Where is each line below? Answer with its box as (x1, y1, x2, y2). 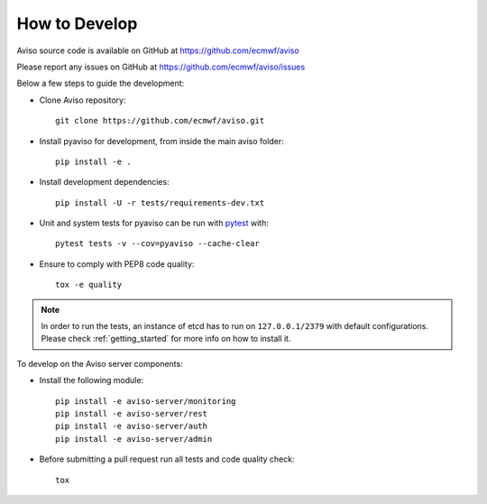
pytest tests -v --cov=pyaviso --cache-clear (55, 239, 261, 249)
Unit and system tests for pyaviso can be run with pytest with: (39, 217, 270, 229)
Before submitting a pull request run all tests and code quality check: (39, 454, 295, 464)
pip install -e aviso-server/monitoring (55, 396, 236, 406)
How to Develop (16, 14, 138, 33)
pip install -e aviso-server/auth (55, 421, 207, 432)
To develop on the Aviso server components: (16, 358, 184, 369)
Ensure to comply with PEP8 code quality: (39, 258, 195, 270)
